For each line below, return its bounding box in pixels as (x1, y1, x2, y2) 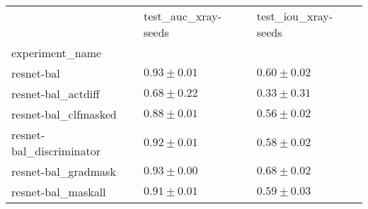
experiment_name (11, 44, 102, 61)
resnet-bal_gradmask (11, 163, 116, 179)
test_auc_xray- (143, 8, 222, 24)
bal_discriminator (11, 143, 100, 159)
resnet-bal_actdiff (11, 85, 100, 102)
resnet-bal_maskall (11, 184, 106, 200)
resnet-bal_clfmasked (11, 106, 117, 122)
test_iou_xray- (256, 8, 333, 24)
